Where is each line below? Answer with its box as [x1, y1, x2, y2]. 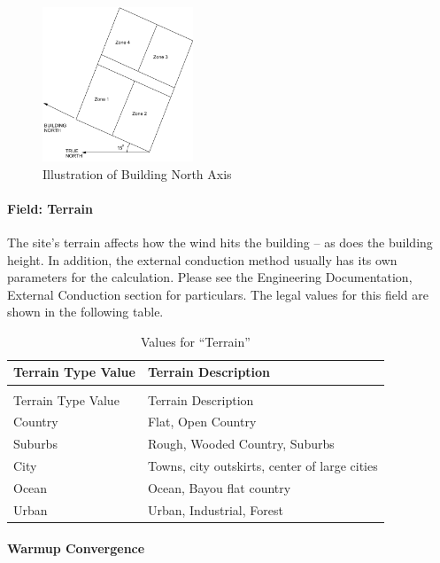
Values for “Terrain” [140, 332, 251, 350]
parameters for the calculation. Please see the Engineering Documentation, [7, 268, 413, 286]
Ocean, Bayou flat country [147, 478, 291, 497]
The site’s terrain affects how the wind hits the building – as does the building [7, 232, 433, 251]
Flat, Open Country [147, 412, 257, 431]
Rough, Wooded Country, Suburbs [147, 434, 335, 453]
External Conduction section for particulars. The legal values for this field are [7, 285, 428, 303]
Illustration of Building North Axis [42, 164, 232, 183]
